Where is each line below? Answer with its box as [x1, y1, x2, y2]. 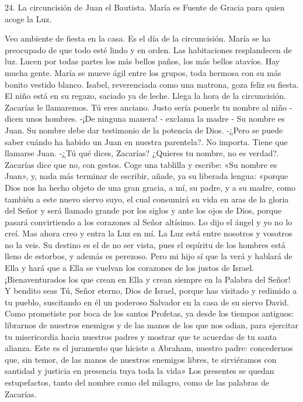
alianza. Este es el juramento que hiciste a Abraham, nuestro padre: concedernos [5, 342, 293, 354]
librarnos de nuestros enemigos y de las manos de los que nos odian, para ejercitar [5, 319, 298, 331]
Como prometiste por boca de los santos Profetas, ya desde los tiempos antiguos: [5, 307, 294, 319]
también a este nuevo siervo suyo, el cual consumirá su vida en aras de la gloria [5, 193, 289, 205]
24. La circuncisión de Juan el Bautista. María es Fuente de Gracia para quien [5, 1, 285, 13]
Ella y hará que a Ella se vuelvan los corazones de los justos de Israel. [5, 262, 255, 274]
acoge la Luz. [5, 12, 52, 25]
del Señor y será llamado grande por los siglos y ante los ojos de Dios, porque [5, 204, 282, 217]
